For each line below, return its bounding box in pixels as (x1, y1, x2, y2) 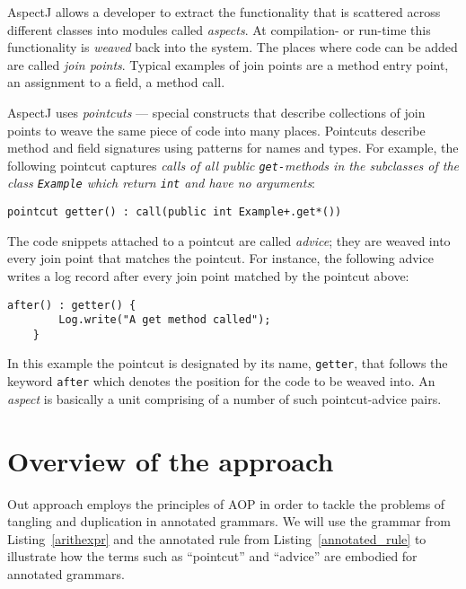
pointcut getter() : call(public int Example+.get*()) (7, 206, 342, 219)
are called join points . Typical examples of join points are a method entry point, (7, 55, 449, 74)
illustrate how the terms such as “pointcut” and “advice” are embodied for (7, 547, 418, 566)
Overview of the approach (7, 442, 334, 479)
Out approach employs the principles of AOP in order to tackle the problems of (7, 494, 445, 513)
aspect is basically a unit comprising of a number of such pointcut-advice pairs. (7, 389, 442, 408)
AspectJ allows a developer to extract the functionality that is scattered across (7, 3, 441, 21)
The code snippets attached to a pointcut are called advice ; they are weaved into (7, 231, 451, 250)
